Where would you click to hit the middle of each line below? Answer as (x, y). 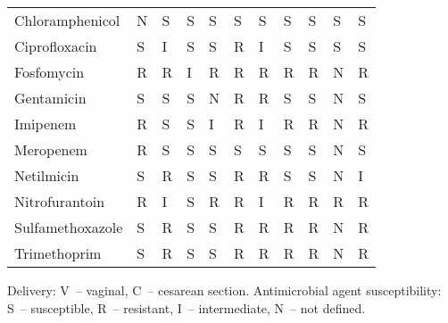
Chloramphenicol (67, 20)
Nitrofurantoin (60, 201)
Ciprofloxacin (56, 46)
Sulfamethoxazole (69, 227)
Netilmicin (47, 175)
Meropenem (51, 149)
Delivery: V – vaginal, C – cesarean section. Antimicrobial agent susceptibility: (224, 290)
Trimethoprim (58, 253)
